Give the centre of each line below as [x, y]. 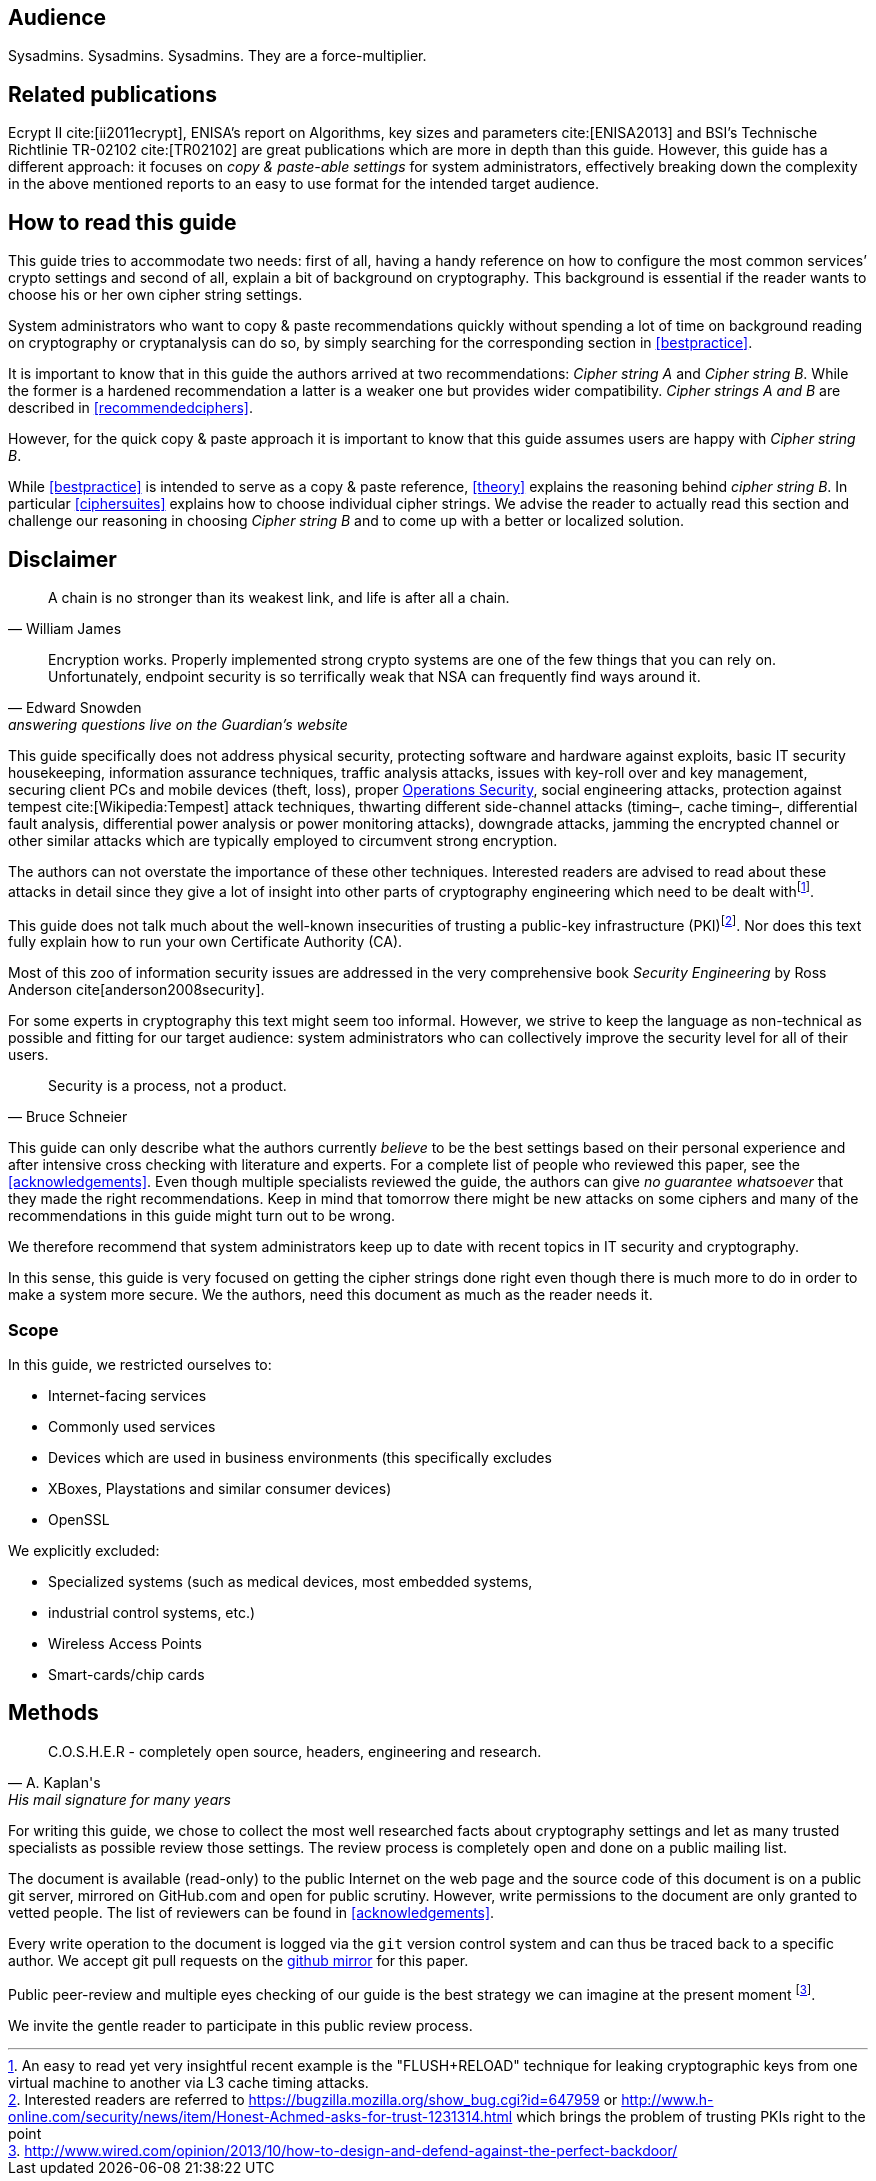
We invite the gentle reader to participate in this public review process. [240, 2025]
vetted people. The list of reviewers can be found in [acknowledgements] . [251, 1912]
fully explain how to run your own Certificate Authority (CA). [205, 942]
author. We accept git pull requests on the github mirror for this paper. [238, 1960]
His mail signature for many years [119, 1799]
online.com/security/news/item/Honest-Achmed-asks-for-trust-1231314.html [260, 2116]
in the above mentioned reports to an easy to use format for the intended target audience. [303, 184]
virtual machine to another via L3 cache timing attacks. [188, 2082]
